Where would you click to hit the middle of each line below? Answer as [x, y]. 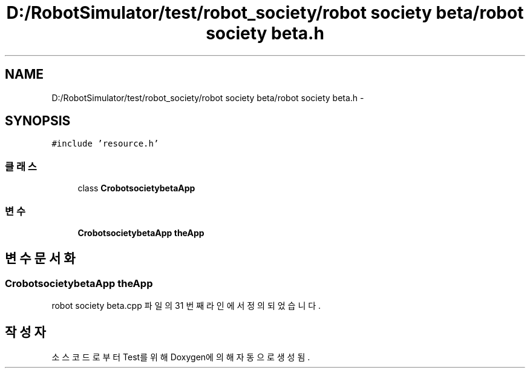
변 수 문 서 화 [40, 259]
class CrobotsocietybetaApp [136, 188]
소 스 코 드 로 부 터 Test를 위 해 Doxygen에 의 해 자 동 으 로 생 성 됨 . [181, 357]
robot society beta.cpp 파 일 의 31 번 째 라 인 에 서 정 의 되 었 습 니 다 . [186, 306]
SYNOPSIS [38, 121]
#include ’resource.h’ [105, 144]
